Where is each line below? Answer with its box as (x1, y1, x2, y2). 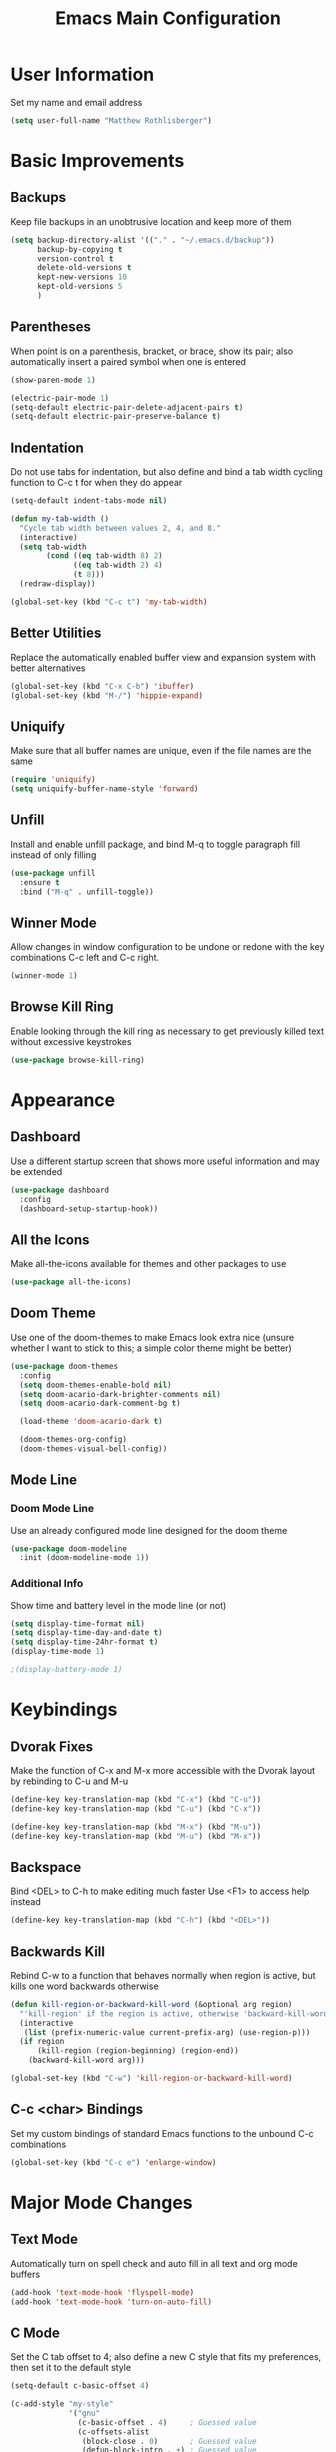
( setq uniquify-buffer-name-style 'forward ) (10, 784, 199, 794)
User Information (10, 63, 155, 86)
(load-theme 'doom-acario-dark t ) (19, 1417, 163, 1427)
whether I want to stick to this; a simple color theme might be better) (10, 1342, 292, 1354)
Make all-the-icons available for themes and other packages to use (10, 1258, 287, 1270)
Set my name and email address (10, 96, 143, 108)
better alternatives (10, 662, 86, 674)
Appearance (10, 1088, 116, 1111)
